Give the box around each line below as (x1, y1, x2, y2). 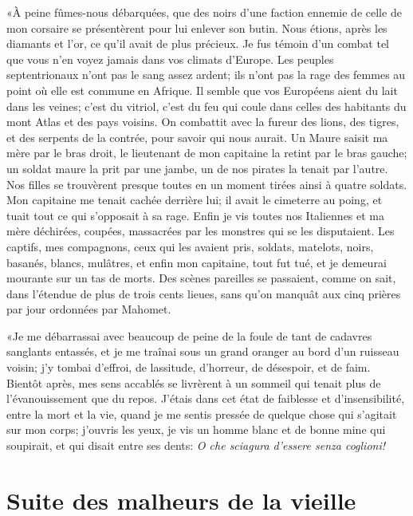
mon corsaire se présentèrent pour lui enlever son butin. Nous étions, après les (6, 19, 387, 36)
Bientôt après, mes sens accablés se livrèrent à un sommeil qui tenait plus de (6, 374, 381, 391)
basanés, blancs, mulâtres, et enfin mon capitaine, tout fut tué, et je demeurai (6, 254, 387, 270)
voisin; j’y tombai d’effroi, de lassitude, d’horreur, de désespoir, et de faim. (6, 359, 371, 376)
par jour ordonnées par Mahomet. (6, 301, 171, 317)
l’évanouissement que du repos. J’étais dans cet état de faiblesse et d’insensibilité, (6, 390, 405, 407)
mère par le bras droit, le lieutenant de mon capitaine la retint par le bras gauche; (6, 144, 407, 161)
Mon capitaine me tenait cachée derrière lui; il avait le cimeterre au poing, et (6, 191, 383, 208)
